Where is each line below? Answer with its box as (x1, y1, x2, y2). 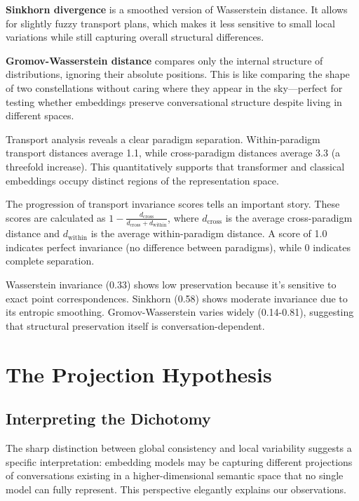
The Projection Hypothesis (6, 359, 272, 388)
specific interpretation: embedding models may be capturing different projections (6, 454, 353, 469)
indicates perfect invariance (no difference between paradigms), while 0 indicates (6, 239, 351, 254)
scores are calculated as (6, 210, 106, 225)
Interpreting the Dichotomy (6, 408, 211, 429)
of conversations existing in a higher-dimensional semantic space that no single (6, 468, 344, 483)
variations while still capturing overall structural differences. (6, 29, 264, 44)
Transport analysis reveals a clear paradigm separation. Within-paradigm (6, 131, 320, 146)
